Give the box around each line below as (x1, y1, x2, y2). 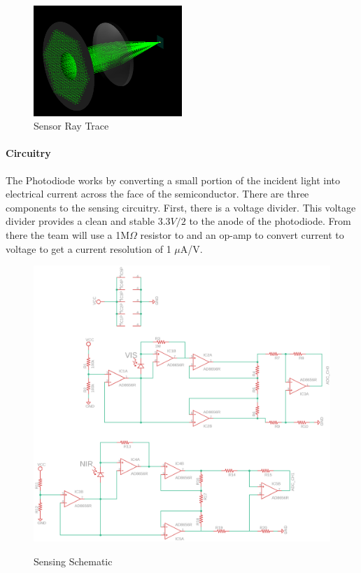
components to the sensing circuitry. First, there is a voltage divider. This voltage (6, 200, 356, 214)
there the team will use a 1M (6, 228, 130, 242)
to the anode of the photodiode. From (189, 214, 351, 228)
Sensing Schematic (34, 554, 113, 569)
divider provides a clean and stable (6, 214, 155, 228)
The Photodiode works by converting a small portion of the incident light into (6, 172, 341, 187)
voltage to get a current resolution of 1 (6, 241, 171, 256)
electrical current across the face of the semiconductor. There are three (6, 186, 309, 201)
